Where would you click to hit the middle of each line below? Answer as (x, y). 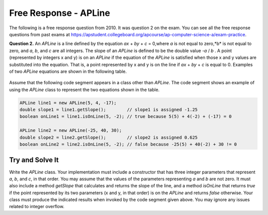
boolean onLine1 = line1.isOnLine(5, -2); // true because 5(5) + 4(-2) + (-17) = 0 (126, 117)
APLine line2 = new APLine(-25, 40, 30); (71, 131)
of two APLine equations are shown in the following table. (68, 71)
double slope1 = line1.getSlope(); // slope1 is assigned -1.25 (109, 110)
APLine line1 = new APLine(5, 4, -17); (68, 103)
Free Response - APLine (60, 13)
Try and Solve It (34, 160)
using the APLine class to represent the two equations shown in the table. (84, 90)
